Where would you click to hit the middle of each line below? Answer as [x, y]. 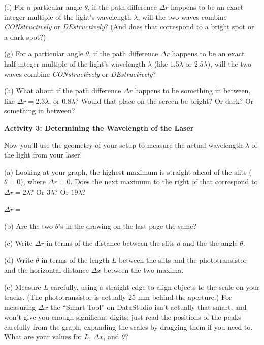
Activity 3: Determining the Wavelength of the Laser [99, 127]
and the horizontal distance [46, 270]
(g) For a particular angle [44, 54]
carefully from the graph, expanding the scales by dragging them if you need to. [128, 326]
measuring [20, 307]
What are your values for [43, 337]
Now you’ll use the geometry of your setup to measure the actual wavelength [124, 145]
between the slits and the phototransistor [183, 260]
